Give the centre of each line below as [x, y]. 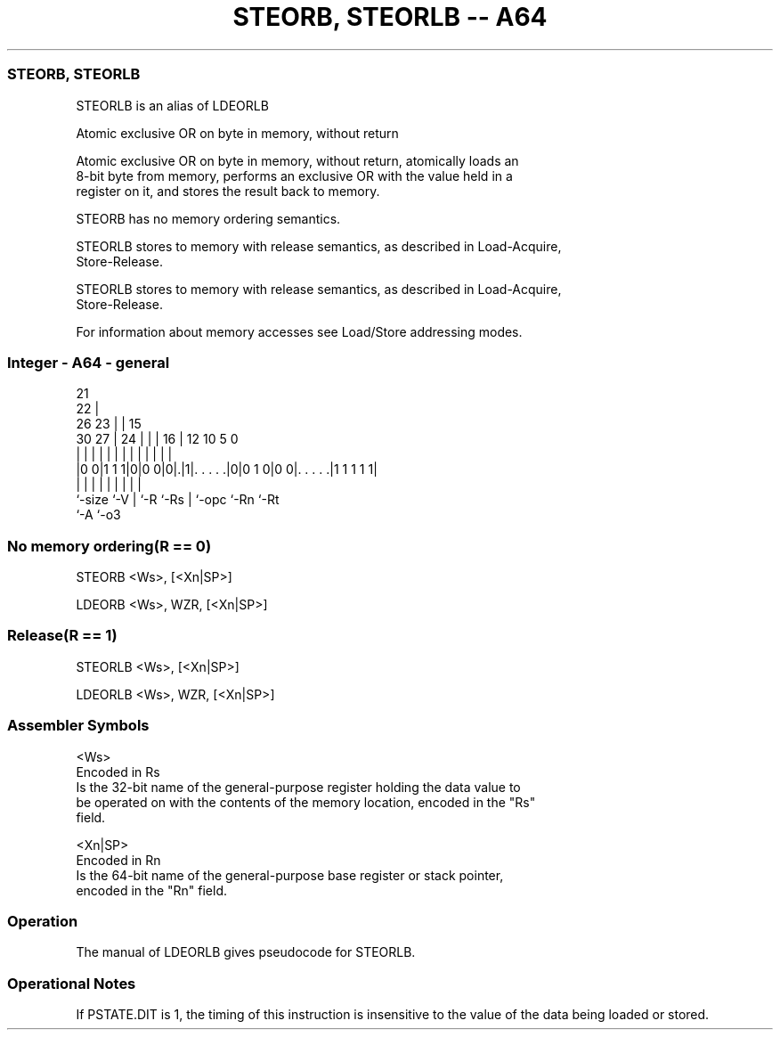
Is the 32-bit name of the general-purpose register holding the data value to [298, 787]
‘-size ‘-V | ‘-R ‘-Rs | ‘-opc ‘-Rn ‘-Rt [178, 500]
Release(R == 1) [62, 636]
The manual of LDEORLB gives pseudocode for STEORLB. [246, 952]
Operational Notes [72, 983]
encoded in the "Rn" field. [152, 890]
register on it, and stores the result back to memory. [228, 191]
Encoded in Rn [118, 860]
